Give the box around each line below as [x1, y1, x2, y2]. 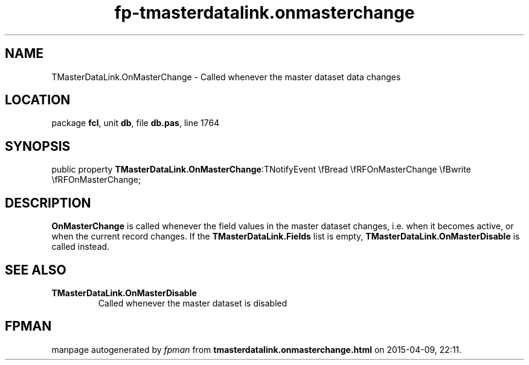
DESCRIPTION [5, 195, 91, 211]
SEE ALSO [5, 262, 66, 278]
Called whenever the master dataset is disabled [98, 297, 287, 308]
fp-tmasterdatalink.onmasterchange [114, 2, 415, 23]
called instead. [51, 241, 110, 252]
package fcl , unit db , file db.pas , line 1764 [51, 118, 220, 129]
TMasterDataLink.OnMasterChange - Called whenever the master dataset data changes [51, 71, 401, 82]
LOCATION [5, 92, 71, 108]
